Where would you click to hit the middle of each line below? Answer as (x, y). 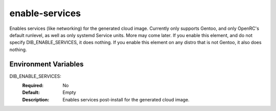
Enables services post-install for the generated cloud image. (126, 99)
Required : (33, 86)
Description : (36, 99)
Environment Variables (47, 64)
